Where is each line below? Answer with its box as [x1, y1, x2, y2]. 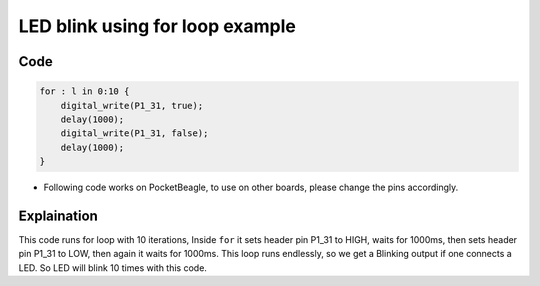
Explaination [18, 207, 99, 224]
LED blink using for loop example [18, 15, 297, 37]
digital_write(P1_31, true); [60, 100, 204, 111]
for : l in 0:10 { [39, 86, 130, 97]
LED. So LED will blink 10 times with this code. [18, 261, 207, 274]
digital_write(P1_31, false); [60, 128, 209, 139]
